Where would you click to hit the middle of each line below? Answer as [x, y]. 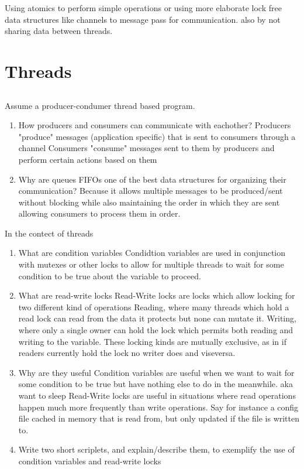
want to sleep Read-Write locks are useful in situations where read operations [157, 396]
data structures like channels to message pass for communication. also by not [143, 19]
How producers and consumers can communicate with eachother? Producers [155, 125]
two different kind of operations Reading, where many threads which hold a [154, 307]
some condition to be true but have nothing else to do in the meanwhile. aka [156, 384]
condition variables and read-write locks [90, 461]
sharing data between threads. [59, 31]
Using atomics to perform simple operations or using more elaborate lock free [143, 8]
